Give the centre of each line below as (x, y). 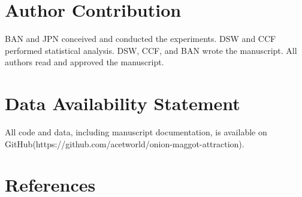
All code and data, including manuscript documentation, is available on (136, 132)
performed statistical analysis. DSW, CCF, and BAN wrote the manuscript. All (151, 50)
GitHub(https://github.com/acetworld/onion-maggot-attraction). (125, 143)
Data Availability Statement (123, 103)
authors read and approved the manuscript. (84, 62)
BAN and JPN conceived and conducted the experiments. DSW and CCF (141, 39)
